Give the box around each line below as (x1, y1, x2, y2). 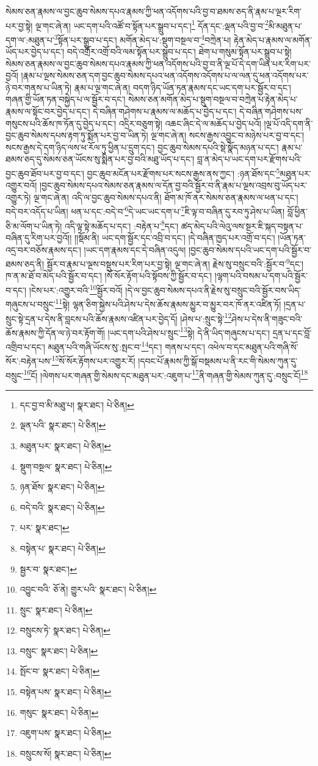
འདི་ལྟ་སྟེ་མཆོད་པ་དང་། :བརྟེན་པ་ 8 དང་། (64, 217, 179, 232)
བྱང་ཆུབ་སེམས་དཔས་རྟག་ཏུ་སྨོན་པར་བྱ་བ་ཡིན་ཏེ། (5, 129, 148, 142)
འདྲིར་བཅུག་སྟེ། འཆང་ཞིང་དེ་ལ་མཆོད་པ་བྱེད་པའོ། (118, 117, 261, 129)
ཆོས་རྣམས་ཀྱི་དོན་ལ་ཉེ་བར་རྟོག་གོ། (5, 326, 105, 339)
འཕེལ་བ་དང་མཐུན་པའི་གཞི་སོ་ (208, 340, 298, 353)
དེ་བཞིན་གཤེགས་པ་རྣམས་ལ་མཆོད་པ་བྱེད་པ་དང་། (93, 105, 237, 118)
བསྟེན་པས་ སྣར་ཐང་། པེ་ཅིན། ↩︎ (20, 685, 112, 698)
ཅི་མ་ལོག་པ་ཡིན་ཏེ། (5, 219, 62, 232)
